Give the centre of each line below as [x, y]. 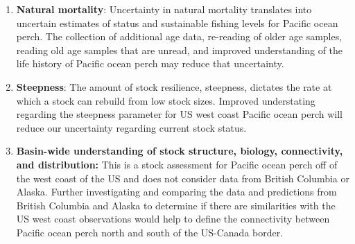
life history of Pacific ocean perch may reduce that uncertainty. [150, 63]
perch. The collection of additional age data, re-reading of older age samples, [179, 36]
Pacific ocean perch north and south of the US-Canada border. [150, 232]
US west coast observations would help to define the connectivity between [173, 219]
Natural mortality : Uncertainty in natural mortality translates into [164, 9]
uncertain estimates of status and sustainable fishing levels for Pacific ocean [177, 23]
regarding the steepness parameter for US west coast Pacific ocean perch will [179, 114]
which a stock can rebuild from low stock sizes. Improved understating [166, 100]
